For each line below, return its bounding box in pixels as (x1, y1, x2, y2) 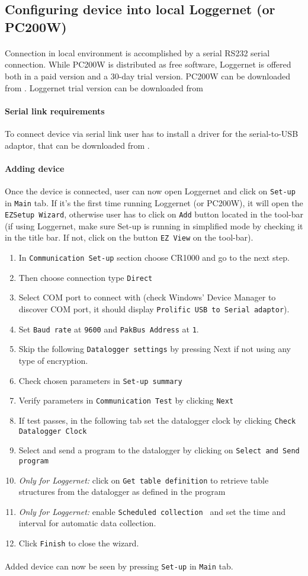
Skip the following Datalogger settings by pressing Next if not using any (18, 343, 291, 355)
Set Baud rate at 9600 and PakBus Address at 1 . (18, 322, 199, 335)
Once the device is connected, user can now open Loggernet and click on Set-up (5, 184, 296, 197)
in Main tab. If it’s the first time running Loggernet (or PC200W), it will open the (5, 196, 303, 209)
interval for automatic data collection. (18, 517, 156, 529)
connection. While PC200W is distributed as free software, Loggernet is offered (5, 58, 291, 71)
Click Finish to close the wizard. (18, 537, 139, 549)
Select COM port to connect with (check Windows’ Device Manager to (18, 291, 276, 303)
